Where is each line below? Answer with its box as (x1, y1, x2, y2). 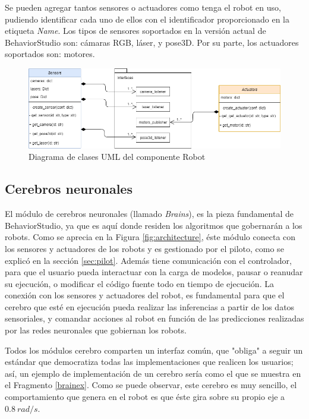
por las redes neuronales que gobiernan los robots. (5, 324, 187, 336)
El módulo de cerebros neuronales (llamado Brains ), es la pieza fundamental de (5, 207, 294, 220)
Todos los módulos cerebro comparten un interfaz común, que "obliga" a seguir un (5, 344, 303, 356)
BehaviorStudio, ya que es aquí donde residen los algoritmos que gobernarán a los (5, 219, 302, 231)
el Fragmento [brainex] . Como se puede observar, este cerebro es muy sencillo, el (5, 379, 297, 391)
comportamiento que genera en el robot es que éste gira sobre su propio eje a (5, 390, 285, 403)
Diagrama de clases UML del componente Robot (29, 150, 206, 163)
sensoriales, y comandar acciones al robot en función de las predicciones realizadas (5, 312, 304, 325)
